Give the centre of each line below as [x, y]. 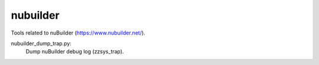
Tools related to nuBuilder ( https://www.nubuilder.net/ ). [78, 33]
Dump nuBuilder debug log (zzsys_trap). [75, 52]
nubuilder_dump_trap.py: [41, 43]
